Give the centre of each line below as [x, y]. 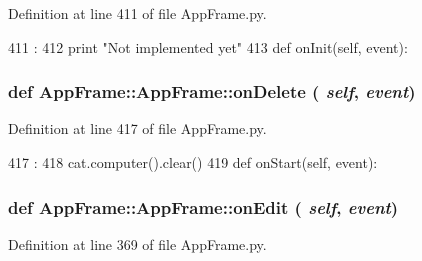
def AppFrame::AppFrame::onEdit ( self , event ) [203, 206]
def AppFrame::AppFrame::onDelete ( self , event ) [212, 91]
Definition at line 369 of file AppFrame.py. [137, 243]
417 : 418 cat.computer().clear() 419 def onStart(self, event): [193, 162]
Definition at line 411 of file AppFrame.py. [137, 13]
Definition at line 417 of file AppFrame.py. [137, 128]
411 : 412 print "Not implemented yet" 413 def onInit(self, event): [208, 46]
